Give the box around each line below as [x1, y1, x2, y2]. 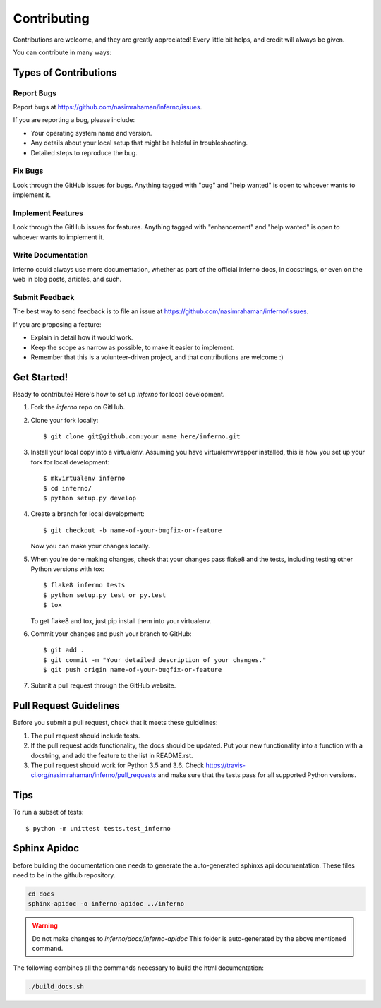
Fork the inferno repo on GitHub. [30, 403, 126, 412]
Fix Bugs [13, 166, 44, 176]
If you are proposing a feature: [13, 320, 102, 328]
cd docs [28, 889, 54, 898]
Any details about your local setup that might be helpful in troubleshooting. [30, 138, 248, 148]
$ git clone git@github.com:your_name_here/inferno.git [43, 433, 241, 440]
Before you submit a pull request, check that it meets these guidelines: [13, 719, 218, 727]
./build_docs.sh [28, 983, 85, 991]
